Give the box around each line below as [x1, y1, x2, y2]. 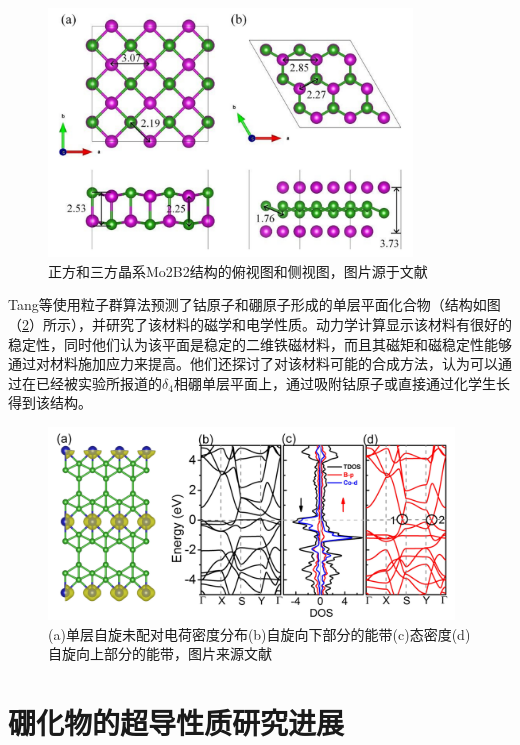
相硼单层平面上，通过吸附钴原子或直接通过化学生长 [173, 372, 510, 393]
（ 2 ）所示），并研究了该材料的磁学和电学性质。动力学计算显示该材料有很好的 [8, 314, 512, 335]
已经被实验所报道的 [35, 372, 162, 393]
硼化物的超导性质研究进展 [8, 702, 345, 743]
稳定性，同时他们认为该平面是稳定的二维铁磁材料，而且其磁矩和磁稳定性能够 [8, 333, 512, 354]
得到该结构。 [8, 392, 92, 413]
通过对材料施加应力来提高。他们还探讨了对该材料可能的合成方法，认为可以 [8, 353, 498, 374]
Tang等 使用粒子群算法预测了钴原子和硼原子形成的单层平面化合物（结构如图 [8, 294, 501, 315]
